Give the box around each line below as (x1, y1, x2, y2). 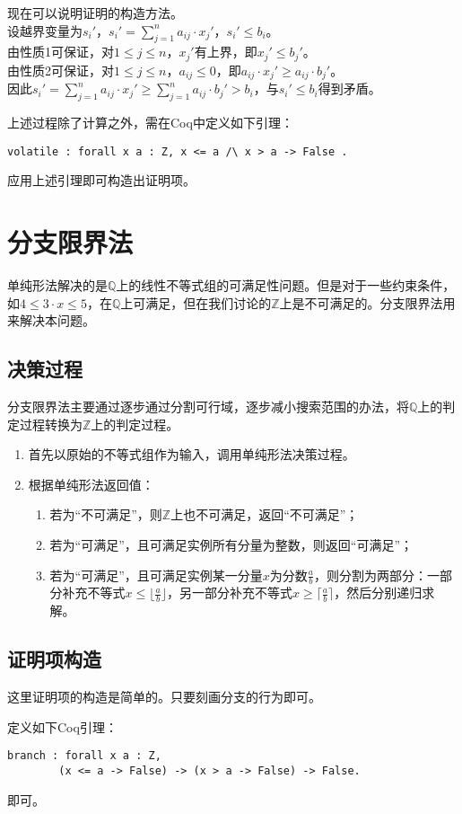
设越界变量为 (7, 21, 83, 40)
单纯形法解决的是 (7, 276, 108, 295)
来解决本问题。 (7, 311, 95, 330)
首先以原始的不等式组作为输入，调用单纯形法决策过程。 (28, 445, 355, 464)
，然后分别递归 (334, 583, 423, 602)
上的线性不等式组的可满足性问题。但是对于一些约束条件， (116, 276, 456, 295)
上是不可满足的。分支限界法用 (279, 293, 456, 312)
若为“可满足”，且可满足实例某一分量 (49, 565, 263, 584)
